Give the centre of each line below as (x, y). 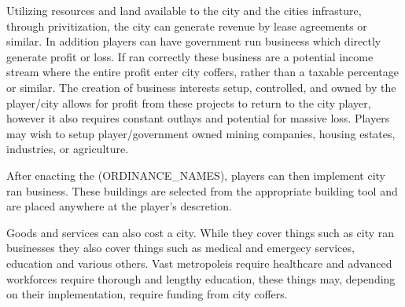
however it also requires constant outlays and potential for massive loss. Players (198, 118)
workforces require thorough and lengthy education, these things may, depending (201, 278)
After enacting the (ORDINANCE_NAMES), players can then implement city (196, 175)
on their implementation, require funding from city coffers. (147, 294)
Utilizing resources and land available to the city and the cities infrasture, (184, 10)
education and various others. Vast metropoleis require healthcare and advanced (199, 263)
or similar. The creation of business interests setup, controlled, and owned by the (201, 87)
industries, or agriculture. (68, 149)
